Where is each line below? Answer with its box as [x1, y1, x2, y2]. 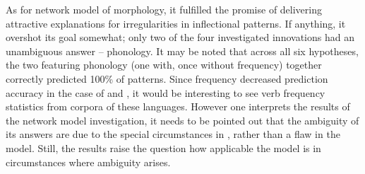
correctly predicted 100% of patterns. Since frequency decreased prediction [6, 71, 328, 86]
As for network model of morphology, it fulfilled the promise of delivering [6, 2, 322, 16]
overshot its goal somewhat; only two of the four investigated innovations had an [6, 30, 354, 45]
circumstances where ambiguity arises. [6, 154, 171, 169]
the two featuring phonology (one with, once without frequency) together [6, 57, 322, 72]
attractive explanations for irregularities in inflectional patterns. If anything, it [6, 16, 346, 30]
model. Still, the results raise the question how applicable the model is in [6, 140, 321, 155]
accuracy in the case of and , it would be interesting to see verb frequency [6, 85, 325, 100]
